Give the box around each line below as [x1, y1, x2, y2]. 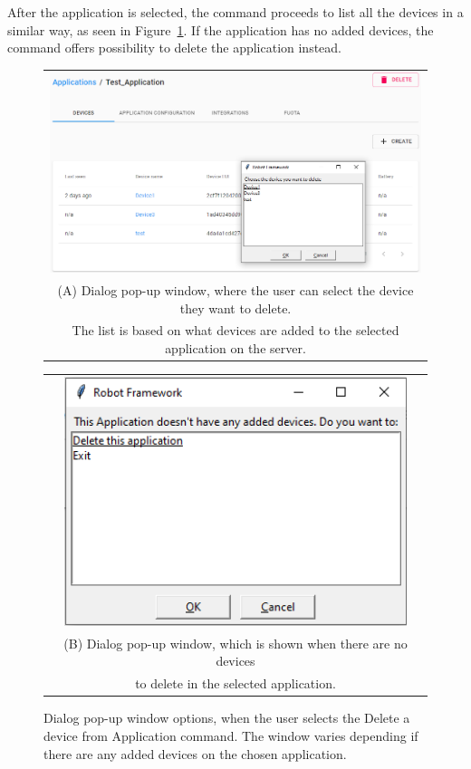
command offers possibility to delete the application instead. [7, 38, 342, 57]
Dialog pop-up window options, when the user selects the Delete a [43, 708, 410, 727]
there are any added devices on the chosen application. [43, 744, 347, 763]
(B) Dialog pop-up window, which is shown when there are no [63, 633, 408, 652]
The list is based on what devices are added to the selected [72, 321, 399, 340]
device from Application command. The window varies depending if [43, 726, 418, 745]
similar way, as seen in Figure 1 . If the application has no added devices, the [7, 20, 434, 39]
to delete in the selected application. [135, 674, 336, 693]
